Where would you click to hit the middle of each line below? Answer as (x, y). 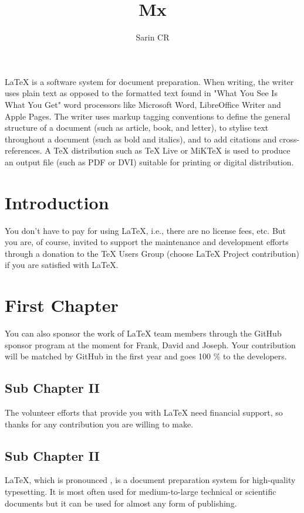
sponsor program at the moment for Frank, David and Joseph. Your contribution (150, 344)
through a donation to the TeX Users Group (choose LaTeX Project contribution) (152, 253)
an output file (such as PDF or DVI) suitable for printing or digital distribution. (149, 162)
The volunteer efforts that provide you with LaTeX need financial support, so (144, 412)
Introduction (57, 202)
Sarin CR (153, 37)
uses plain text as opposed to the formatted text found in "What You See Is (141, 93)
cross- (289, 139)
